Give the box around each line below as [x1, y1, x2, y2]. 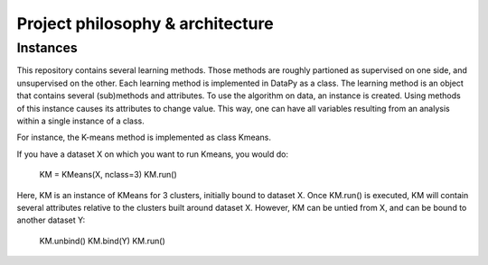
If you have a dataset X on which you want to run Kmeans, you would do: [16, 149, 289, 160]
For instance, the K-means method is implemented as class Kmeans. [16, 132, 271, 143]
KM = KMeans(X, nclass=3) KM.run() [39, 169, 178, 180]
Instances [16, 40, 79, 56]
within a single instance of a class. [16, 115, 145, 126]
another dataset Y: [16, 215, 86, 225]
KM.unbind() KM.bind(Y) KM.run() [39, 235, 166, 246]
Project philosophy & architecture [16, 14, 275, 33]
